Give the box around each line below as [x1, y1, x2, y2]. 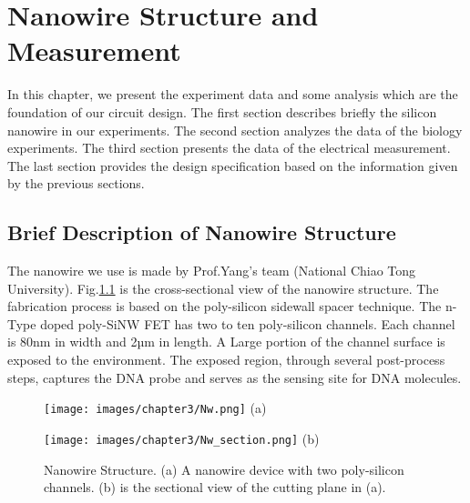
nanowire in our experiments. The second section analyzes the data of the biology [7, 120, 463, 139]
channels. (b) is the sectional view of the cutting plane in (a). [44, 478, 386, 497]
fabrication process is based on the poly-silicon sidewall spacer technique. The [7, 297, 442, 316]
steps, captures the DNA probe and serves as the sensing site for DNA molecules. [7, 367, 462, 387]
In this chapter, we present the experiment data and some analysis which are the [7, 85, 458, 104]
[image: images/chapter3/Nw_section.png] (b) [44, 428, 320, 448]
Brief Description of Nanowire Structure [7, 218, 396, 246]
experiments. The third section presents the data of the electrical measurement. [7, 138, 451, 157]
